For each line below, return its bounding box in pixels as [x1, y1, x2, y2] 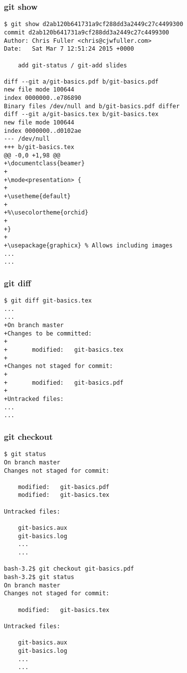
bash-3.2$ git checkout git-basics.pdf [4, 565, 134, 573]
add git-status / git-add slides [18, 61, 127, 69]
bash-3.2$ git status [4, 574, 75, 581]
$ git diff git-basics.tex [4, 297, 92, 305]
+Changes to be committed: [4, 330, 92, 337]
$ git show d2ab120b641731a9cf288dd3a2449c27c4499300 [4, 21, 184, 28]
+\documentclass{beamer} [4, 160, 85, 167]
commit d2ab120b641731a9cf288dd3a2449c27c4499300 [4, 29, 169, 36]
